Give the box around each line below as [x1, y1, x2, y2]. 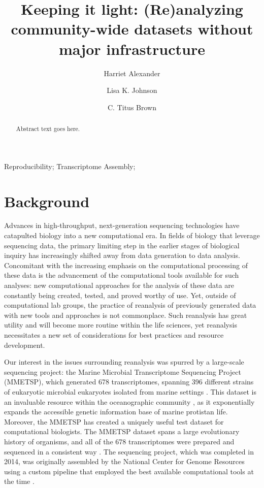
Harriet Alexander [104, 68, 160, 78]
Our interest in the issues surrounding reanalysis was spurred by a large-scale [4, 356, 244, 367]
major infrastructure [58, 38, 205, 59]
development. [4, 339, 45, 350]
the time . [4, 476, 35, 486]
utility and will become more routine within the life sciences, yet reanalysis [4, 319, 237, 330]
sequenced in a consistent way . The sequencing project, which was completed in [4, 446, 254, 457]
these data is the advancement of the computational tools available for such [4, 270, 239, 280]
